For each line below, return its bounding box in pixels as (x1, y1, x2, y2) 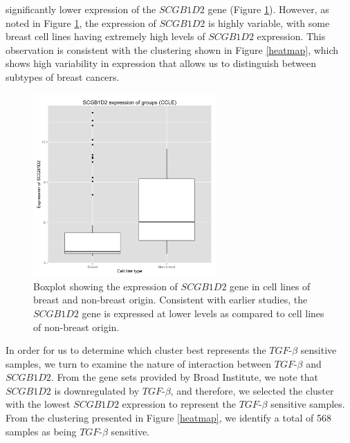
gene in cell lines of (230, 279, 311, 293)
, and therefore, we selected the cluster (170, 383, 334, 397)
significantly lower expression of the (6, 2, 156, 16)
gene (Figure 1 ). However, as (208, 2, 329, 16)
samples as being (6, 424, 77, 438)
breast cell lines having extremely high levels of (6, 29, 205, 44)
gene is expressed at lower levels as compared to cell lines (82, 305, 324, 320)
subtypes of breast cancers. (6, 69, 120, 84)
